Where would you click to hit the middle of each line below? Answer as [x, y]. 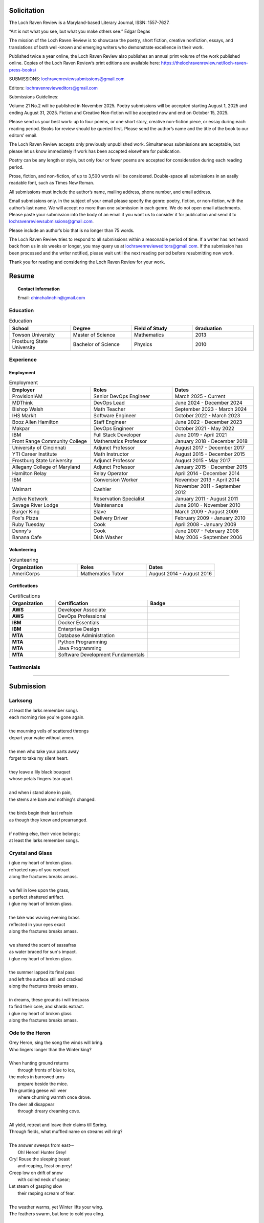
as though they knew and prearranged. [48, 820]
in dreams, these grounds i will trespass [49, 999]
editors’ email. [23, 135]
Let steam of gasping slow [36, 1186]
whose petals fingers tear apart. [41, 779]
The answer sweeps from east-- [42, 1145]
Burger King [26, 512]
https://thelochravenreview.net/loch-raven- [205, 63]
